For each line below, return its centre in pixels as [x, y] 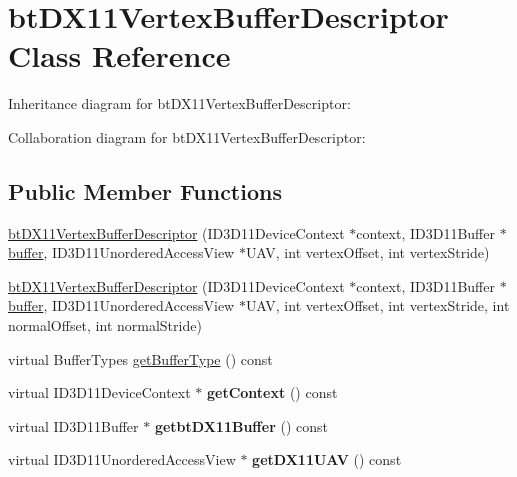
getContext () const [272, 392]
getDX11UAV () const [327, 459]
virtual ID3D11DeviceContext [99, 392]
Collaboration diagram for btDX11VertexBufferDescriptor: [187, 136]
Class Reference [119, 55]
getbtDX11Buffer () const [241, 425]
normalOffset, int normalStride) [105, 325]
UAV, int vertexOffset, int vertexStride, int [377, 305]
